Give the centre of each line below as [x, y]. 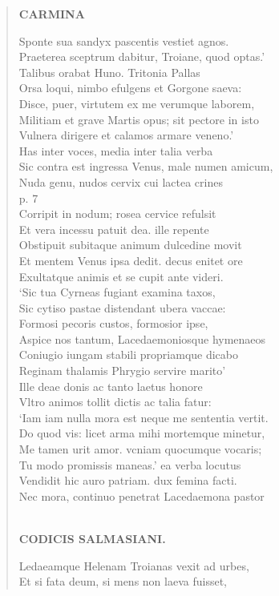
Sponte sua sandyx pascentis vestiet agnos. [124, 40]
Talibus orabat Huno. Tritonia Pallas [109, 72]
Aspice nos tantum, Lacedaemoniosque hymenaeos [142, 338]
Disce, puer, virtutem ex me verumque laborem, [137, 103]
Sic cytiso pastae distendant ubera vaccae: [122, 307]
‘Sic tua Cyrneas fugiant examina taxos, [117, 292]
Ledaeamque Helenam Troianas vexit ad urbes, [134, 565]
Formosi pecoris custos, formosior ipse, [113, 323]
